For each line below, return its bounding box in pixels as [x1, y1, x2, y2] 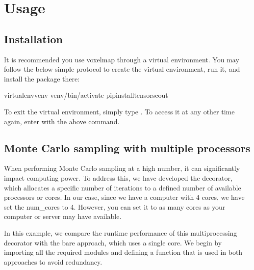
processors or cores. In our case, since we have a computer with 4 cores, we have [4, 192, 245, 202]
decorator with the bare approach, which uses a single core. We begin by [4, 237, 222, 247]
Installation [4, 31, 63, 46]
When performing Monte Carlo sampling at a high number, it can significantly [4, 163, 240, 173]
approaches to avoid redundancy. [4, 256, 102, 267]
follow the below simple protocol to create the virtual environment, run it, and [4, 64, 240, 74]
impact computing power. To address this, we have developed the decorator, [4, 172, 232, 183]
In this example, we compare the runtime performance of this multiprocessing [4, 227, 237, 238]
